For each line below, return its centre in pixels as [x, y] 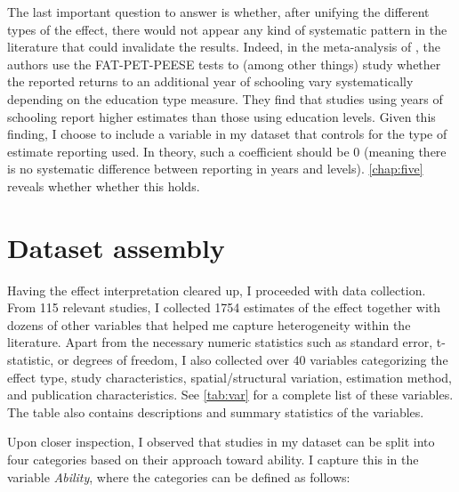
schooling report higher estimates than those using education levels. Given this [221, 116]
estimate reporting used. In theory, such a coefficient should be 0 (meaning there [227, 151]
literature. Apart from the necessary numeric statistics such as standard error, [220, 342]
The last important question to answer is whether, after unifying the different [218, 12]
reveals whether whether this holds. [104, 186]
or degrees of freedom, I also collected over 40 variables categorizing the [253, 360]
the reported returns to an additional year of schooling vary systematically [210, 81]
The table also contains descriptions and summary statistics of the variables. [216, 411]
